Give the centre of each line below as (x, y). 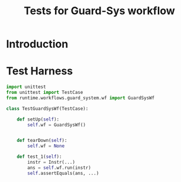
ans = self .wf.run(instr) (59, 168)
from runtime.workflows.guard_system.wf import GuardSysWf (80, 98)
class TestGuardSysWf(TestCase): (47, 108)
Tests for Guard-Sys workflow (99, 11)
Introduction (37, 44)
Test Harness (40, 71)
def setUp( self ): (38, 119)
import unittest (26, 87)
